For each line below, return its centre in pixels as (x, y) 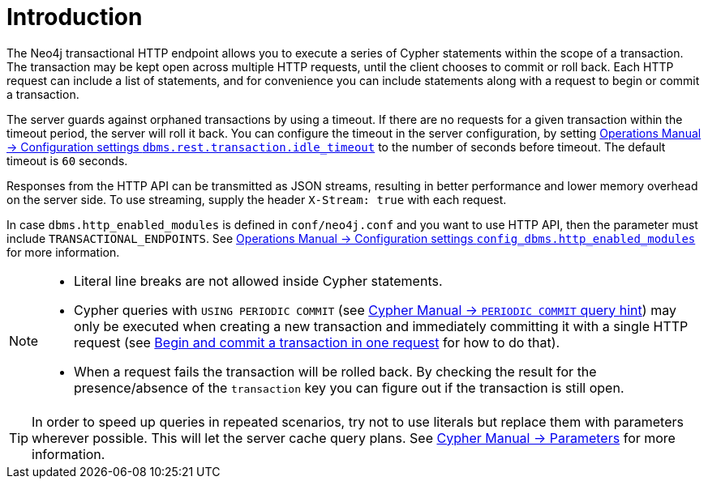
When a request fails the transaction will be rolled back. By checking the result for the (335, 371)
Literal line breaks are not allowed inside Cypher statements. (258, 281)
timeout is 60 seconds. (67, 160)
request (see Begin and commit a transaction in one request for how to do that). (317, 342)
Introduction (75, 17)
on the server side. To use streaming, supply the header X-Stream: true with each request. (257, 199)
